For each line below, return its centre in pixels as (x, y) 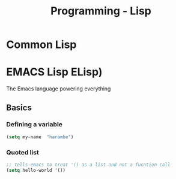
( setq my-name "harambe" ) (40, 137)
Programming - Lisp (101, 11)
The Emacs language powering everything (59, 89)
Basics (19, 107)
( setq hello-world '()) (36, 170)
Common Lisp (41, 45)
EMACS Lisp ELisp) (54, 72)
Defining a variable (35, 125)
